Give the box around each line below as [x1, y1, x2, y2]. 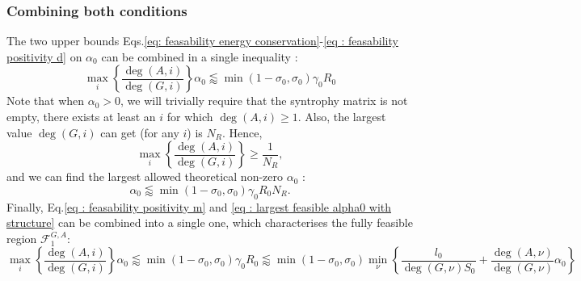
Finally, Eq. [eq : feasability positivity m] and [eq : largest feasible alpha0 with [6, 198, 392, 215]
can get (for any [100, 124, 179, 140]
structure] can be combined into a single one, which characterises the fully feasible [6, 214, 413, 231]
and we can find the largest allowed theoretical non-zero [6, 168, 284, 185]
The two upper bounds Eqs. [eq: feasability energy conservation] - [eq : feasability [6, 32, 398, 49]
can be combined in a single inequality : [101, 48, 298, 65]
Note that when [6, 92, 85, 109]
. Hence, [221, 124, 263, 140]
